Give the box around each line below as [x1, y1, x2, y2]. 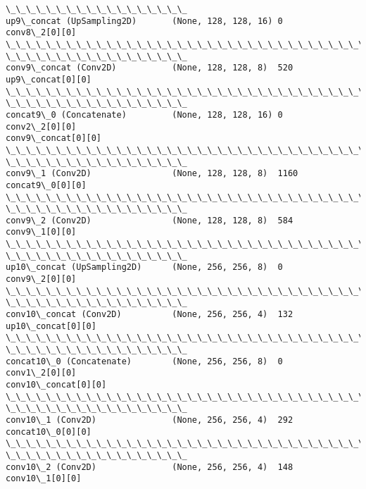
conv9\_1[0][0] [6, 227, 77, 237]
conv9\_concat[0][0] [6, 133, 102, 144]
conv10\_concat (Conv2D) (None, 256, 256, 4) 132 [6, 309, 294, 320]
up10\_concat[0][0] [6, 321, 96, 331]
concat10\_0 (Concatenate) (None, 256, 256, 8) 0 [6, 356, 283, 366]
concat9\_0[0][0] [6, 180, 87, 190]
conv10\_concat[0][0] [6, 380, 107, 390]
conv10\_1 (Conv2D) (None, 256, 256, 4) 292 [6, 414, 294, 425]
